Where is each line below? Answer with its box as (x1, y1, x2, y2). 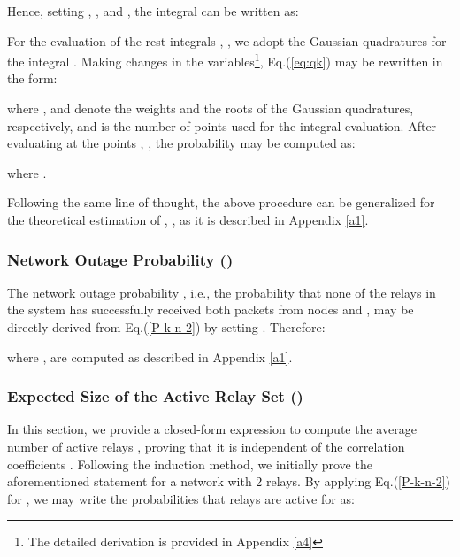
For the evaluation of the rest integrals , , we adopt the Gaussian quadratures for (7, 31, 447, 50)
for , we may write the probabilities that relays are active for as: (7, 489, 355, 507)
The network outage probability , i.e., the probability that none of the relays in (7, 282, 436, 301)
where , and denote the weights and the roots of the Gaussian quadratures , (7, 99, 414, 118)
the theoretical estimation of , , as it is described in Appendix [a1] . (7, 211, 369, 228)
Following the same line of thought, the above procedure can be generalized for (7, 193, 435, 212)
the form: (7, 69, 57, 88)
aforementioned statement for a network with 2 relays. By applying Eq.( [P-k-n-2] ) (7, 472, 451, 491)
